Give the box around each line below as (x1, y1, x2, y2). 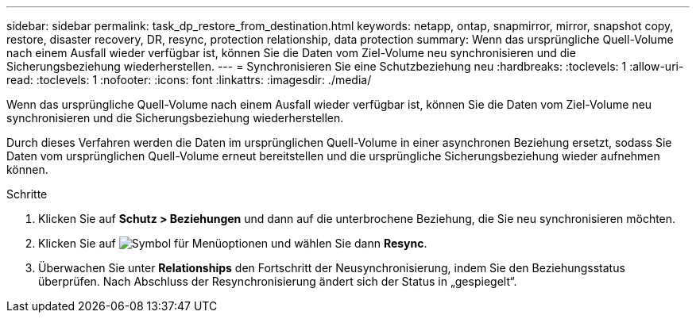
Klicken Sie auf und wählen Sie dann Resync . (38, 236, 427, 250)
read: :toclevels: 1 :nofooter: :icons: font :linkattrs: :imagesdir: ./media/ (6, 73, 372, 86)
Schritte (6, 187, 48, 201)
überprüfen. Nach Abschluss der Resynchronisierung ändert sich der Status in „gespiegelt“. (38, 275, 517, 288)
